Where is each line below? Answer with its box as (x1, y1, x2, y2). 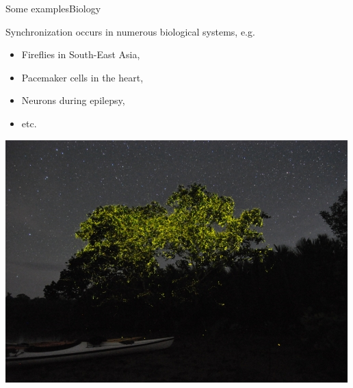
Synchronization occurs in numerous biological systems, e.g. (5, 24, 255, 38)
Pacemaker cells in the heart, (21, 70, 144, 84)
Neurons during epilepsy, (21, 93, 125, 107)
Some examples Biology (5, 1, 101, 15)
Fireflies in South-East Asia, (21, 47, 140, 62)
